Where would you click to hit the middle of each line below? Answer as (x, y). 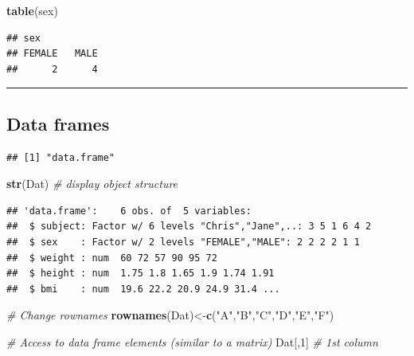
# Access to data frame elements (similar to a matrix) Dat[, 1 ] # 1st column (192, 341)
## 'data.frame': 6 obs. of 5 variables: (129, 211)
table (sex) (32, 10)
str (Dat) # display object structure (92, 184)
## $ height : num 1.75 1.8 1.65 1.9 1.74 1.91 (141, 274)
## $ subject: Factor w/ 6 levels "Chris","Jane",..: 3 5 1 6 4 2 (189, 227)
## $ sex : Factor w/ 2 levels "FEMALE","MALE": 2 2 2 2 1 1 (183, 242)
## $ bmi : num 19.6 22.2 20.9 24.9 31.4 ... (143, 289)
